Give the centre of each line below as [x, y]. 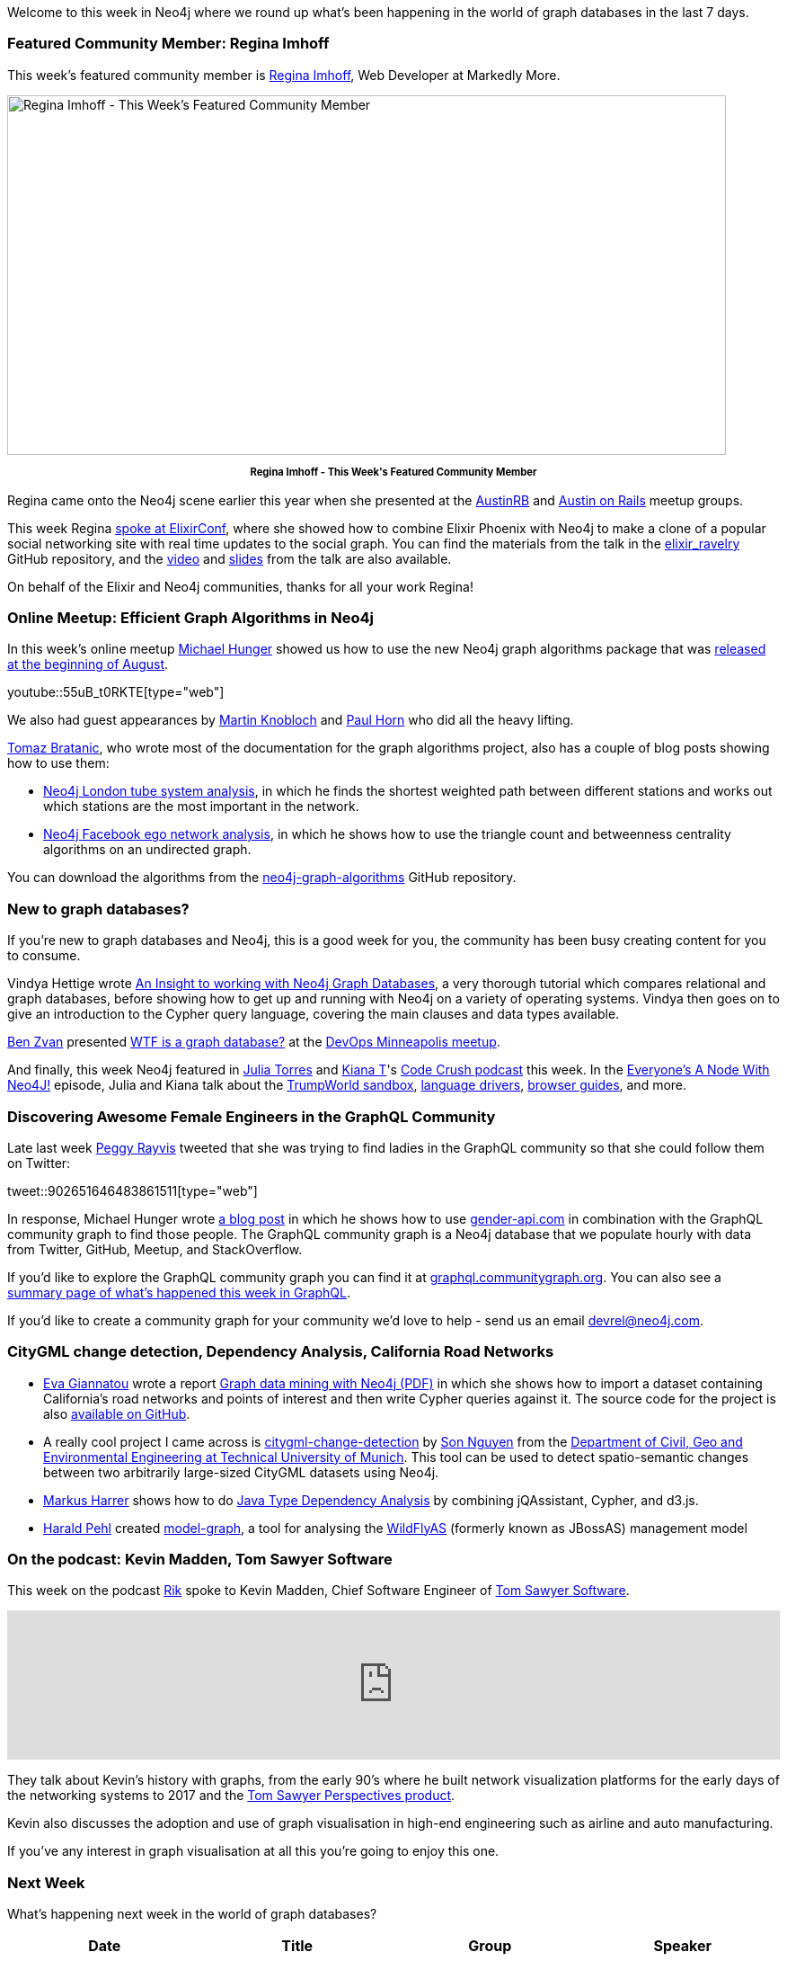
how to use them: [58, 763]
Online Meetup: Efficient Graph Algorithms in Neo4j [190, 618]
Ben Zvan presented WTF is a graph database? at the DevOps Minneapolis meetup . [254, 1042]
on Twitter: [39, 1163]
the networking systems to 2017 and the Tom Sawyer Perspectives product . [231, 1796]
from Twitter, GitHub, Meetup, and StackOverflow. [155, 1249]
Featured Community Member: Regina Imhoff [168, 44]
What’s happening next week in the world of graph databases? [192, 1914]
